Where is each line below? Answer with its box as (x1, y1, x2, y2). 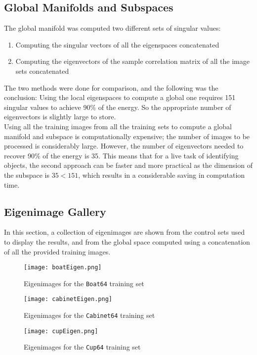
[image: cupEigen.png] (24, 327, 98, 335)
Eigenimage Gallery (4, 203, 106, 219)
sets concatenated (15, 65, 69, 76)
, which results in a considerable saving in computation (78, 169, 245, 180)
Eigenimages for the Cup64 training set (24, 342, 141, 352)
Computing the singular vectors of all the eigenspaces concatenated (15, 39, 219, 50)
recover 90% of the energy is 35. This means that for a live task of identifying (4, 150, 239, 160)
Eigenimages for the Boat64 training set (24, 278, 144, 288)
